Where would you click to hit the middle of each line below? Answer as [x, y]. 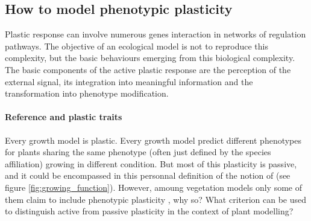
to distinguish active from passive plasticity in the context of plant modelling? [149, 211]
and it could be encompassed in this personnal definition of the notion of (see [148, 175]
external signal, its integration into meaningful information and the [129, 81]
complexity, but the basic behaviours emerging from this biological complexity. [150, 58]
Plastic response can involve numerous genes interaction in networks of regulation [155, 34]
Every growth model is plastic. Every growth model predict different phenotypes [153, 140]
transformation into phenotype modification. [87, 93]
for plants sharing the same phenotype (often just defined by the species [138, 152]
